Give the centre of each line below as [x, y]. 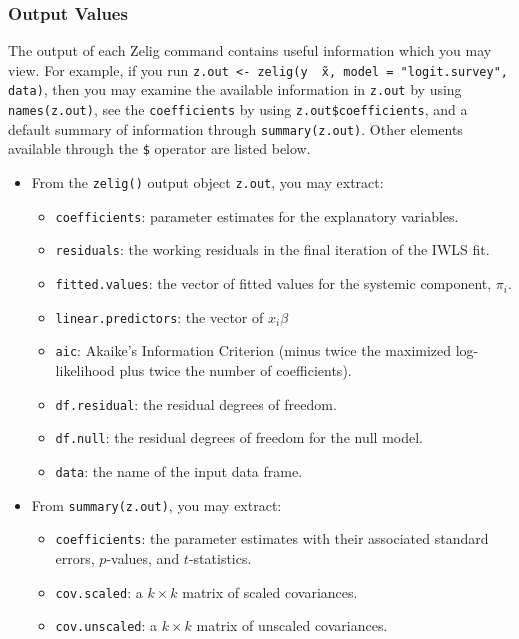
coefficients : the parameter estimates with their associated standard [272, 538]
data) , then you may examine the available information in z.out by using [235, 89]
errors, [75, 557]
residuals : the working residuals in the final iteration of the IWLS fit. [272, 249]
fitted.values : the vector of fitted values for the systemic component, [273, 283]
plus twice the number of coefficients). [235, 370]
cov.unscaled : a [106, 625]
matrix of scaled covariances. [270, 591]
